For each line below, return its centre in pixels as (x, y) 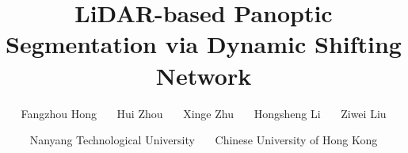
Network (204, 75)
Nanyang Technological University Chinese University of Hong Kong (204, 140)
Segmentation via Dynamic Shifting (204, 44)
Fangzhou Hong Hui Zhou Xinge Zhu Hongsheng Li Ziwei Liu (204, 113)
